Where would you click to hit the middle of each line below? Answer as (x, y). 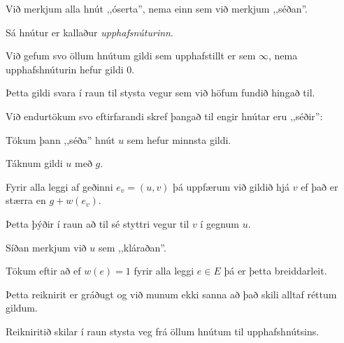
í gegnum (220, 223)
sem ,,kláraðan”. (132, 247)
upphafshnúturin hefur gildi (65, 69)
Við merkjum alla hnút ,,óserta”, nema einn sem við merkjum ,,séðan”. (157, 8)
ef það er (320, 186)
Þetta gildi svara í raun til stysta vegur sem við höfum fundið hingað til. (160, 93)
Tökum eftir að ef (43, 271)
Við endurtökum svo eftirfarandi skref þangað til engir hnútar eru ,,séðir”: (164, 116)
